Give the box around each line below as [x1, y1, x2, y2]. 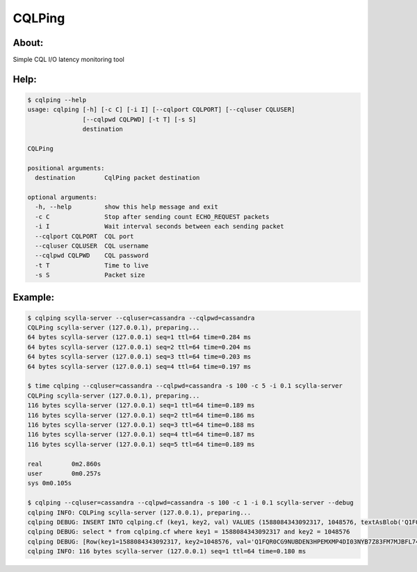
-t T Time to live [35, 261, 149, 269]
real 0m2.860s [27, 459, 101, 468]
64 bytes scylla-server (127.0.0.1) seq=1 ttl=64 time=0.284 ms [27, 334, 252, 341]
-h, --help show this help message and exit [35, 203, 218, 211]
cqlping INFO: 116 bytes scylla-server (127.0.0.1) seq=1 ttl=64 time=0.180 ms [27, 548, 306, 555]
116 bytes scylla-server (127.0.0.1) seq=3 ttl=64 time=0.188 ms [27, 420, 255, 429]
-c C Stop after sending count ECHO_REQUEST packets [35, 213, 270, 220]
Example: [13, 291, 55, 303]
